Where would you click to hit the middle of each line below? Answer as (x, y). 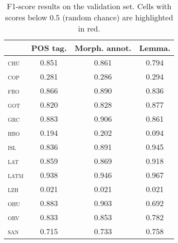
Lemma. (155, 48)
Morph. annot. (103, 48)
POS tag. (49, 48)
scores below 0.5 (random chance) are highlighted (89, 17)
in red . (89, 28)
